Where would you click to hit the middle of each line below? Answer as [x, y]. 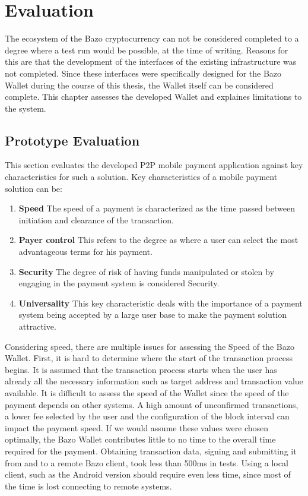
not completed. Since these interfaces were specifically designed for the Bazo [143, 73]
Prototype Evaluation [72, 140]
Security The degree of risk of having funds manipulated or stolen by [146, 271]
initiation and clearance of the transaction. [96, 219]
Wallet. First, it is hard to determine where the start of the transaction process [149, 358]
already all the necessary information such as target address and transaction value [154, 381]
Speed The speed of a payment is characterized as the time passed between [157, 208]
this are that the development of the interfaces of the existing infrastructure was [151, 61]
